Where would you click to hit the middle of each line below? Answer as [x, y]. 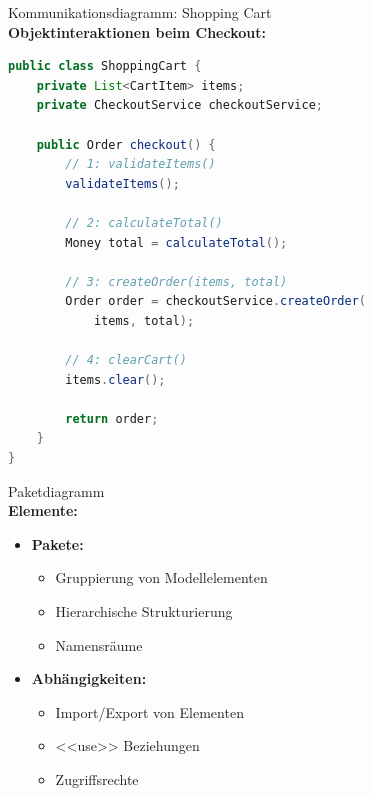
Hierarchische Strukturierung [144, 611]
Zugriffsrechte [97, 779]
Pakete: [57, 543]
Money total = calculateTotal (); [176, 242]
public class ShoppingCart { [105, 66]
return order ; [112, 418]
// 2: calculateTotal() [144, 222]
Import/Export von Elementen [149, 711]
